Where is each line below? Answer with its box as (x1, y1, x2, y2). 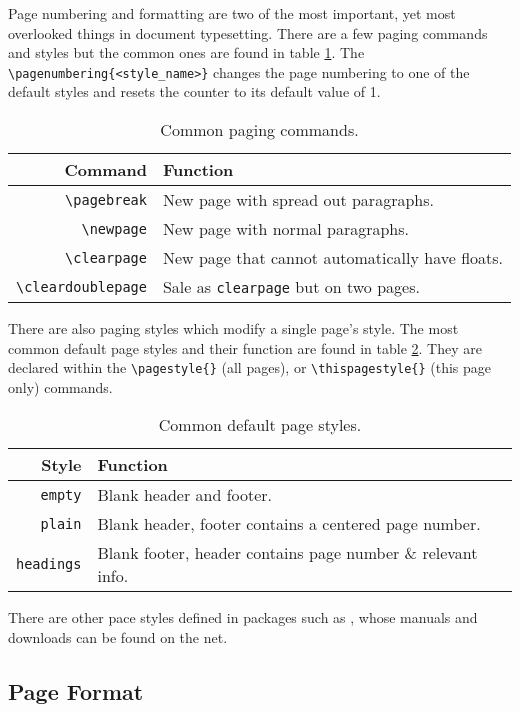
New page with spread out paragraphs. (162, 188, 434, 212)
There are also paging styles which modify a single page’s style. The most (8, 318, 459, 339)
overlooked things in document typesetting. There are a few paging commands (8, 22, 488, 43)
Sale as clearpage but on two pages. (162, 275, 420, 299)
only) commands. (8, 376, 113, 397)
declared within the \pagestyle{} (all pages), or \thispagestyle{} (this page (8, 357, 492, 378)
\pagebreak (65, 191, 147, 208)
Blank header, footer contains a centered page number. (97, 512, 481, 536)
